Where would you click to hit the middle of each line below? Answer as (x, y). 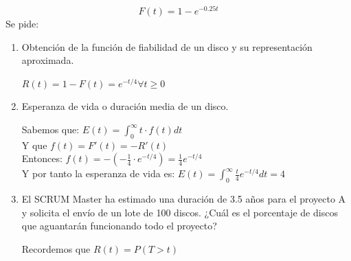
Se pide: (22, 24)
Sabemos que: (50, 129)
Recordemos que (56, 249)
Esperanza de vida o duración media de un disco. (125, 106)
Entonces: (42, 158)
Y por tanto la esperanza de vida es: (98, 173)
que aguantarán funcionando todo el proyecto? (119, 226)
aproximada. (48, 60)
